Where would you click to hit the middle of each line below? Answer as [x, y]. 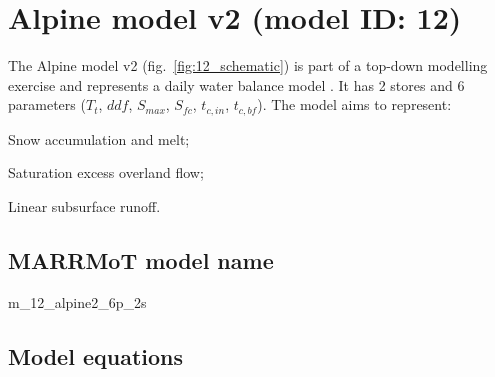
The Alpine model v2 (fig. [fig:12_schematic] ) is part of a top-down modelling [248, 65]
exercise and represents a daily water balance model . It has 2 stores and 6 [236, 84]
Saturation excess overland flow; [106, 172]
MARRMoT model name [141, 259]
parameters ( [47, 104]
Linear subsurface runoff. [84, 205]
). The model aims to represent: [354, 104]
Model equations [95, 355]
